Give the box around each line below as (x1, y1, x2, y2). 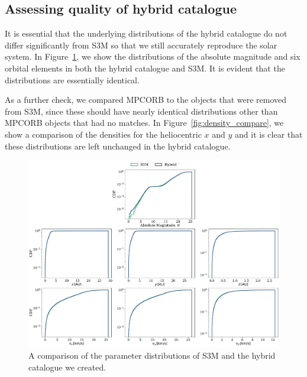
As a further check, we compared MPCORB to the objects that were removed (5, 93, 287, 106)
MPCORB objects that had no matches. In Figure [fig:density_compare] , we (5, 116, 284, 129)
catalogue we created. (28, 360, 106, 373)
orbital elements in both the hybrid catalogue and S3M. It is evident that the (5, 61, 285, 74)
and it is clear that (235, 128, 303, 140)
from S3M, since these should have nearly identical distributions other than (5, 105, 278, 117)
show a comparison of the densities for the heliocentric (5, 128, 202, 140)
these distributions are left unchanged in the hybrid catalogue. (5, 139, 231, 152)
